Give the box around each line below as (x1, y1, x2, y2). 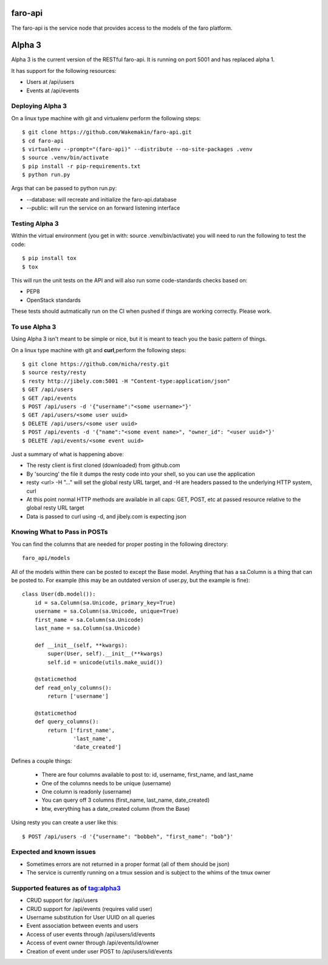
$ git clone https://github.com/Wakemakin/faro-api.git (22, 129, 192, 136)
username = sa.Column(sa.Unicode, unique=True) (34, 608, 179, 615)
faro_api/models (22, 554, 70, 562)
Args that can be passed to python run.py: (11, 185, 117, 192)
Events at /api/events (26, 87, 80, 94)
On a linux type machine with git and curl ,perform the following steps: (11, 346, 186, 353)
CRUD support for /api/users (26, 896, 98, 904)
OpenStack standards (26, 296, 81, 304)
